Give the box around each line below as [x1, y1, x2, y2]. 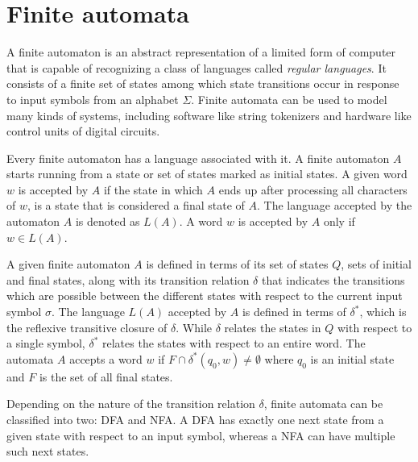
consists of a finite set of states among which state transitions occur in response [6, 75, 399, 92]
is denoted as [75, 213, 140, 230]
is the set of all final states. [39, 368, 173, 385]
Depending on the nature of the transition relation [6, 395, 255, 412]
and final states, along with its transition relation [6, 271, 250, 288]
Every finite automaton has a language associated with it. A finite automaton [6, 149, 390, 166]
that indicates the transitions [261, 271, 405, 288]
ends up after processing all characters [218, 181, 408, 198]
